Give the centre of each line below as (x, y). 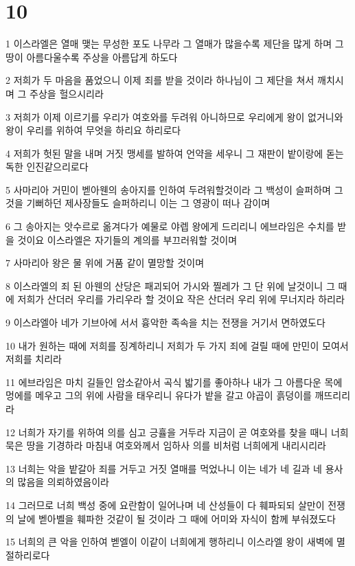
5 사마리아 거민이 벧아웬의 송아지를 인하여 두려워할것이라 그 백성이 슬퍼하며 (168, 189)
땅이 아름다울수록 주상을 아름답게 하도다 (92, 57)
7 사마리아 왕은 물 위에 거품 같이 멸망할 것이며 (105, 263)
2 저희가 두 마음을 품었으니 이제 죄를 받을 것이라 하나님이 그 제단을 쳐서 (160, 80)
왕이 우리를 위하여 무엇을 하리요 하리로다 (93, 130)
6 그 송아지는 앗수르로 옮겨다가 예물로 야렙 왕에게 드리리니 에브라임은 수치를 (170, 226)
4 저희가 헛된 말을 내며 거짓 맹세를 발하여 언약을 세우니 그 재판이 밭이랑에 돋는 (175, 153)
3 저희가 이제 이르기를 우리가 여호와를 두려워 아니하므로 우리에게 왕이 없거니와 (174, 116)
